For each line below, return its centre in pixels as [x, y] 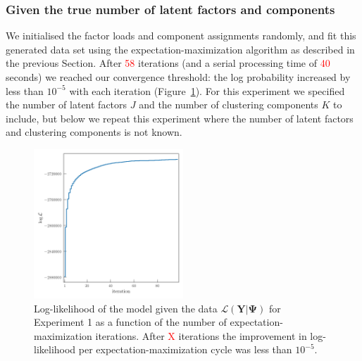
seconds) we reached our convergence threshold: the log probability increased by [178, 77]
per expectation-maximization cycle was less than [185, 349]
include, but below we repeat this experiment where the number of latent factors [180, 118]
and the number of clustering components [229, 104]
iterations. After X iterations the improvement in [201, 335]
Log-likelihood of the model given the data [126, 308]
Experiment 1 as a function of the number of [130, 322]
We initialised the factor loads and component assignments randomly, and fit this [181, 36]
